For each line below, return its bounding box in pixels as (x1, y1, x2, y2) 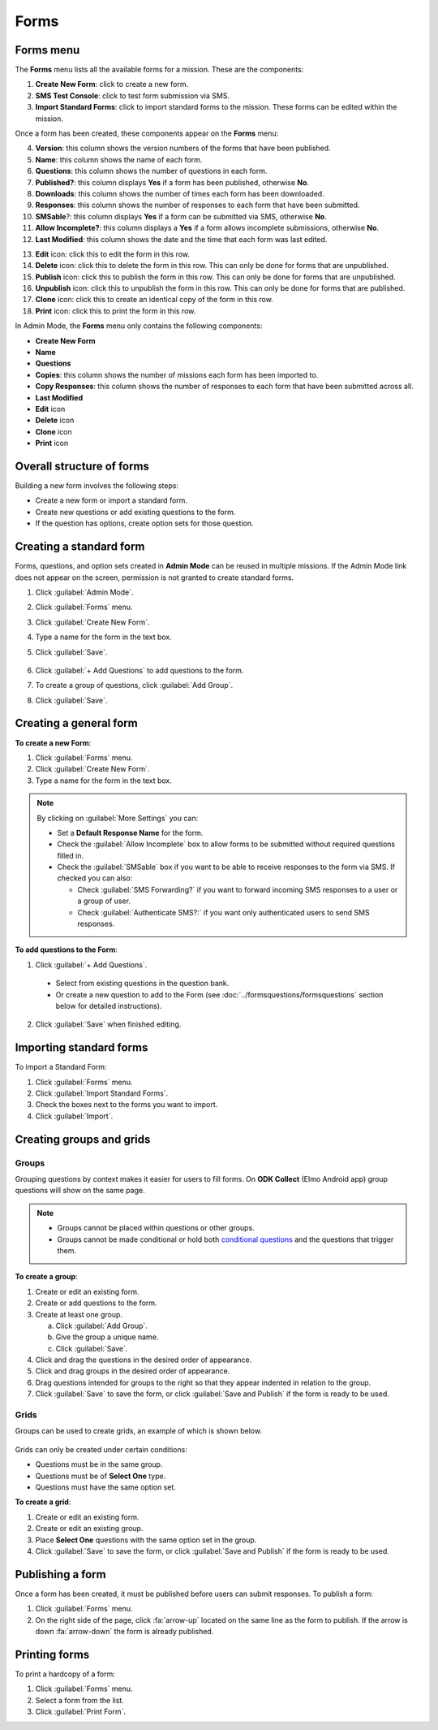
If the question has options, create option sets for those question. (35, 518, 255, 528)
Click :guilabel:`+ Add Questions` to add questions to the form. (35, 665, 244, 675)
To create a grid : (15, 1497, 71, 1507)
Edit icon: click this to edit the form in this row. (35, 249, 191, 259)
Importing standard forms (15, 1040, 148, 1055)
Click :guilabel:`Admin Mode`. (35, 587, 134, 597)
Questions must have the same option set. (35, 1482, 176, 1492)
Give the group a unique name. (55, 1332, 159, 1342)
